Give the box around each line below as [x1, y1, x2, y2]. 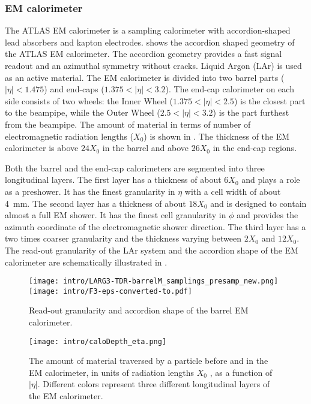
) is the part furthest [213, 106, 289, 119]
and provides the [237, 209, 298, 221]
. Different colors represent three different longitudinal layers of [37, 378, 270, 390]
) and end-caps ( [44, 83, 104, 95]
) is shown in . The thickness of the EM [143, 129, 290, 142]
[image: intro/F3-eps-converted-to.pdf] [29, 287, 193, 296]
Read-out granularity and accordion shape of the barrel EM [29, 304, 249, 316]
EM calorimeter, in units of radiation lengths [29, 366, 195, 378]
